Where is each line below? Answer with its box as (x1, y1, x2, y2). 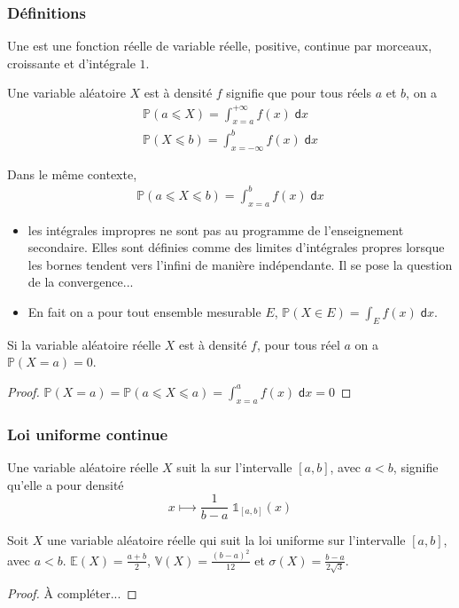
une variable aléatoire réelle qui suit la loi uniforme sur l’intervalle (47, 531, 406, 549)
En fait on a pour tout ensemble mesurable (27, 302, 261, 320)
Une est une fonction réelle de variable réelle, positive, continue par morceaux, (7, 36, 432, 55)
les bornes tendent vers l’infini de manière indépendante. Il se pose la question (27, 255, 453, 273)
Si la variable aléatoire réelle (7, 335, 161, 353)
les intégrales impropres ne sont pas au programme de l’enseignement (27, 220, 404, 239)
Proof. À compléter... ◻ (7, 584, 137, 603)
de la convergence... (27, 272, 134, 291)
